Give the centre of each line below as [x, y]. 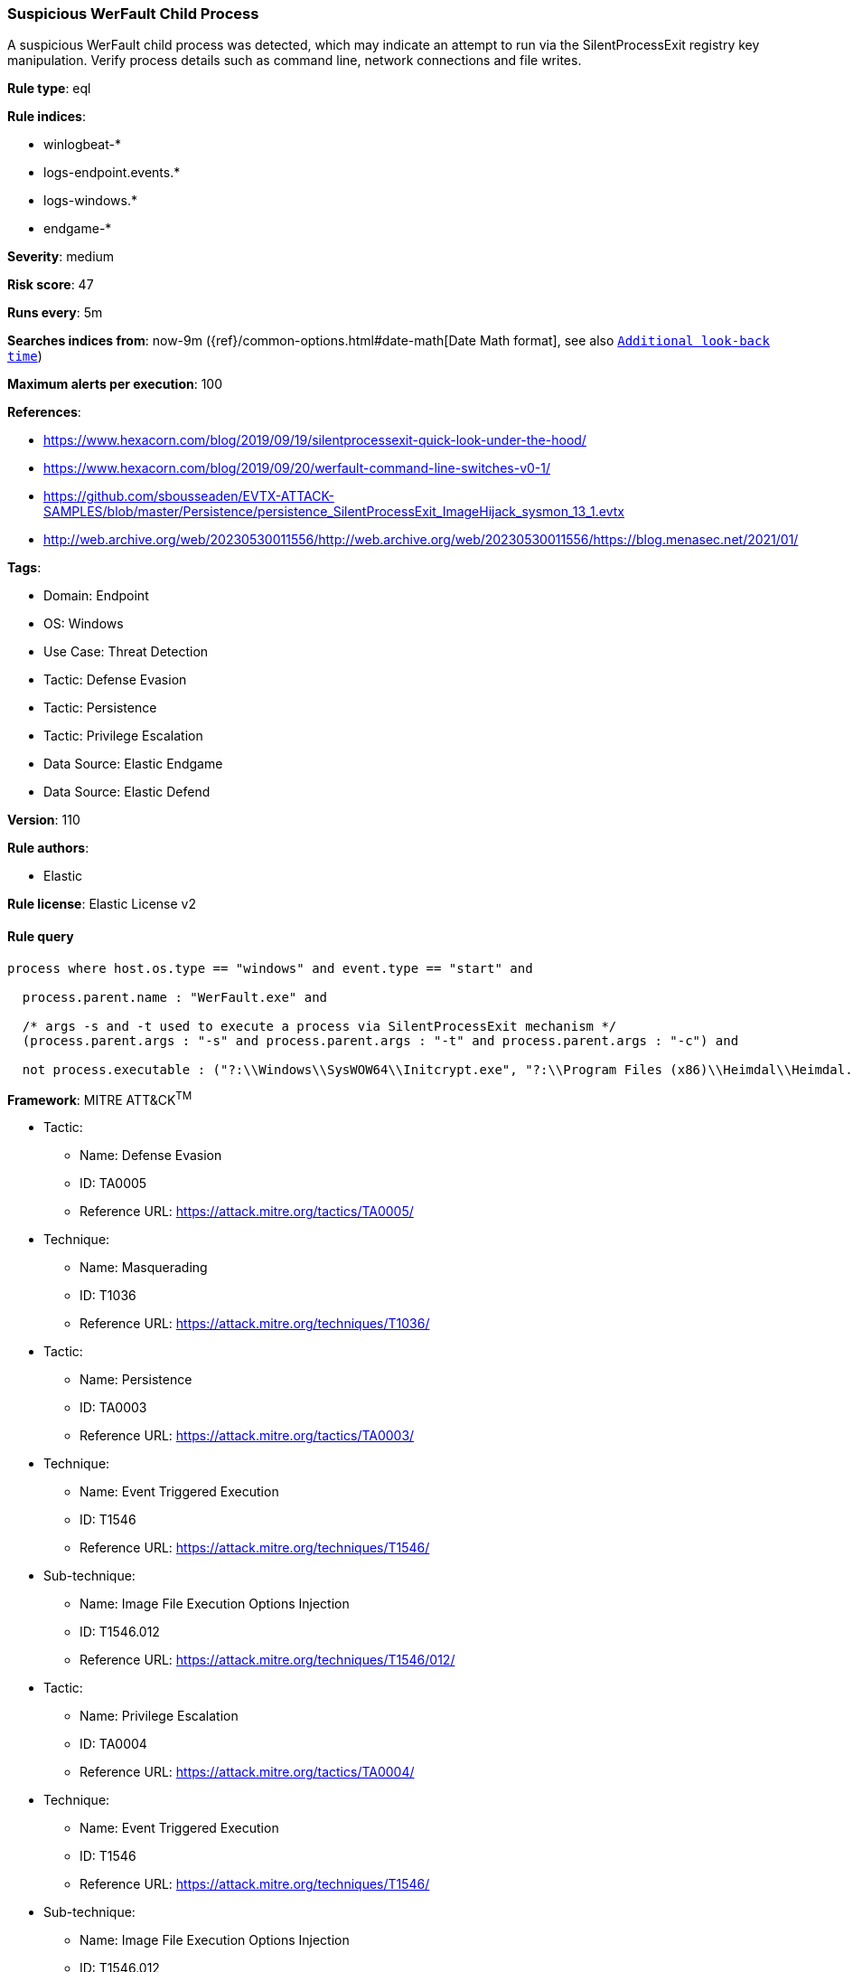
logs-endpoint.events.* [112, 173]
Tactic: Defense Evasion [115, 680]
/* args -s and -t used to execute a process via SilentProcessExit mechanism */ [319, 1026]
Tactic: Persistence [100, 708]
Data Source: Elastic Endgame [133, 764]
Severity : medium [61, 257]
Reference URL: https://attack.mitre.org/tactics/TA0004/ [247, 1772]
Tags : [24, 568]
